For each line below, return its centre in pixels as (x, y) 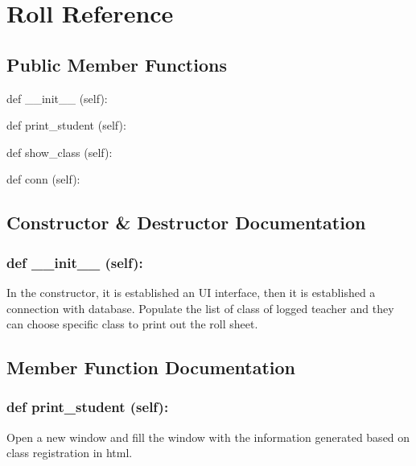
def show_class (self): (60, 152)
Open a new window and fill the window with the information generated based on (208, 437)
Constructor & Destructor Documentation (186, 223)
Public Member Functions (117, 64)
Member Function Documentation (151, 367)
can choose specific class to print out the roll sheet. (132, 324)
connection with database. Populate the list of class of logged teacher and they (200, 308)
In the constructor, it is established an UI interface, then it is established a (191, 292)
